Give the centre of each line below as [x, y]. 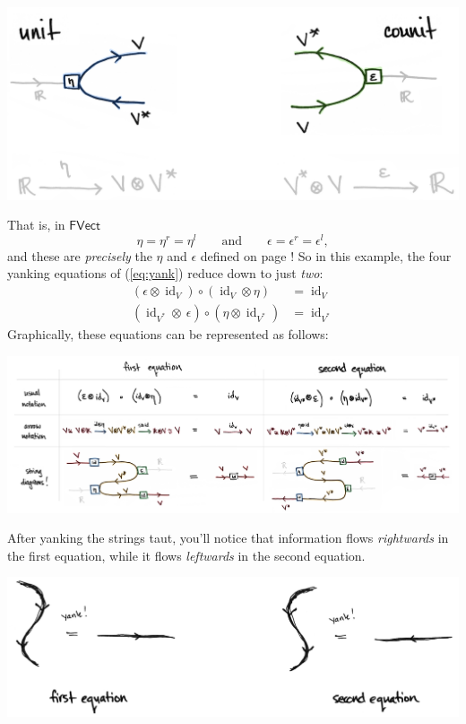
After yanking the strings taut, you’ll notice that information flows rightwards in [228, 538]
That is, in [36, 225]
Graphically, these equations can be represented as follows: [168, 334]
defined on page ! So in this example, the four [326, 255]
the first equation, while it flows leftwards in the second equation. [186, 555]
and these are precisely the [80, 255]
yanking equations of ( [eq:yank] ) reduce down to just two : [165, 273]
